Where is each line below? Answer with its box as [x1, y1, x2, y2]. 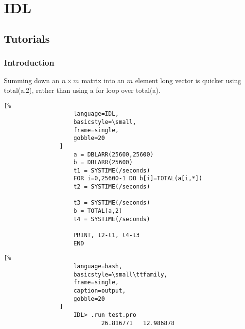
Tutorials [4, 31, 50, 46]
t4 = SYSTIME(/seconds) [73, 215, 150, 223]
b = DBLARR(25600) [73, 159, 133, 166]
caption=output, [73, 287, 126, 294]
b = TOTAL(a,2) [73, 208, 122, 215]
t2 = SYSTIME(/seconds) [73, 183, 150, 190]
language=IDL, [73, 110, 119, 118]
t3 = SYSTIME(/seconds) [73, 199, 150, 207]
